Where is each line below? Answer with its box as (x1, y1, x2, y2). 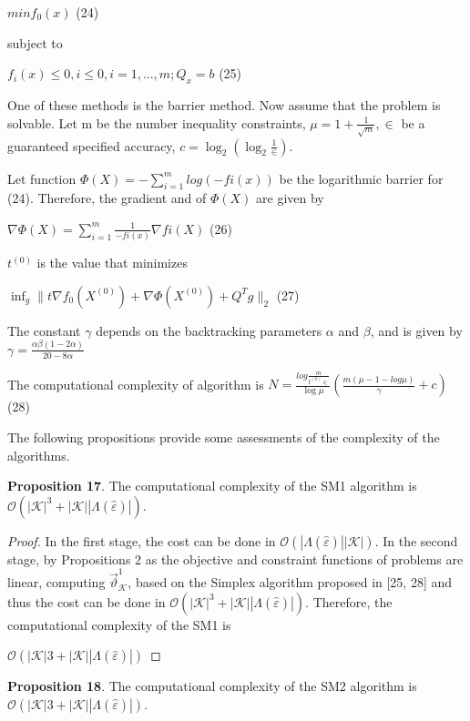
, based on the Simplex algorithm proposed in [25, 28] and (128, 573, 453, 592)
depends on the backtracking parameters (96, 320, 322, 340)
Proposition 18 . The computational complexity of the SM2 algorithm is (7, 676, 417, 696)
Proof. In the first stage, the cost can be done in (7, 531, 276, 550)
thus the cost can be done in (7, 592, 166, 611)
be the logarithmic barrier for (279, 168, 444, 188)
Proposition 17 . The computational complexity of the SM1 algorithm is (7, 476, 417, 495)
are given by (256, 188, 324, 208)
